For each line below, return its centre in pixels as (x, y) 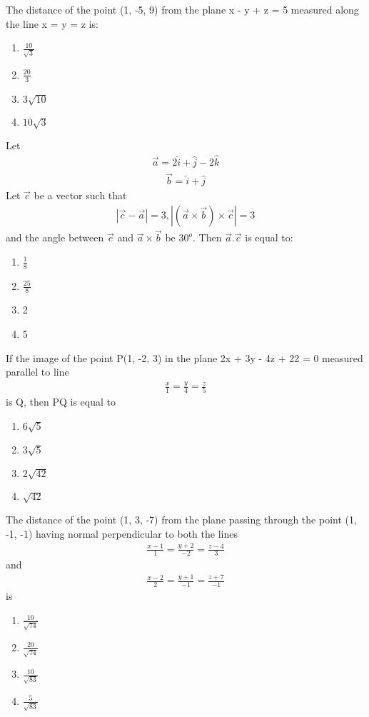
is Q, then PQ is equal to (61, 402)
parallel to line (37, 372)
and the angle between (55, 237)
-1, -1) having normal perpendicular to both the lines (122, 533)
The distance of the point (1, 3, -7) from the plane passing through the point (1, (181, 520)
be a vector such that (80, 195)
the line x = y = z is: (52, 23)
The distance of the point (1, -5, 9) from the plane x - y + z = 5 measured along (182, 9)
